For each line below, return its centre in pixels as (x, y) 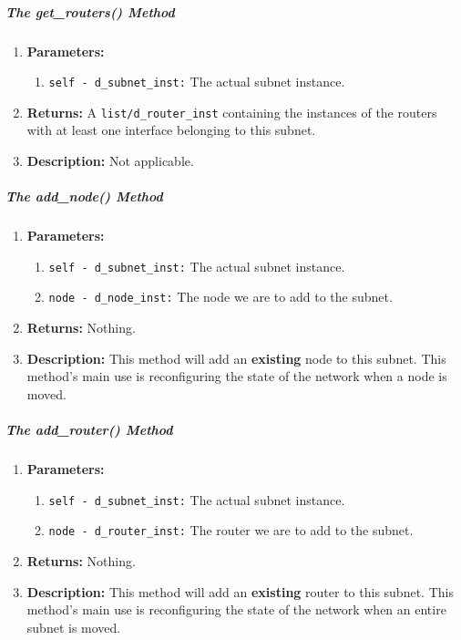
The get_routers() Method (90, 11)
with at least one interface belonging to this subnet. (171, 130)
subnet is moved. (74, 627)
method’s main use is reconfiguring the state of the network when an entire (236, 609)
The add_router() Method (89, 430)
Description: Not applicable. (110, 161)
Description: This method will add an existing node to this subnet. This (236, 358)
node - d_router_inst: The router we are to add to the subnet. (231, 530)
